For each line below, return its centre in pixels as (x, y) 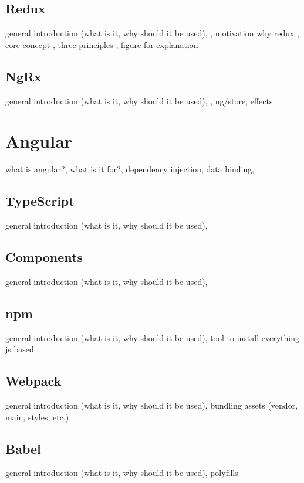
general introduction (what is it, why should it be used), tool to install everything (152, 337)
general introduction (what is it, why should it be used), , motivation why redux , (152, 33)
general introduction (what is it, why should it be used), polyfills (122, 473)
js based (20, 349)
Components (44, 257)
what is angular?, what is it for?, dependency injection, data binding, (130, 169)
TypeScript (40, 201)
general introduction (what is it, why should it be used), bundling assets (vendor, (152, 405)
